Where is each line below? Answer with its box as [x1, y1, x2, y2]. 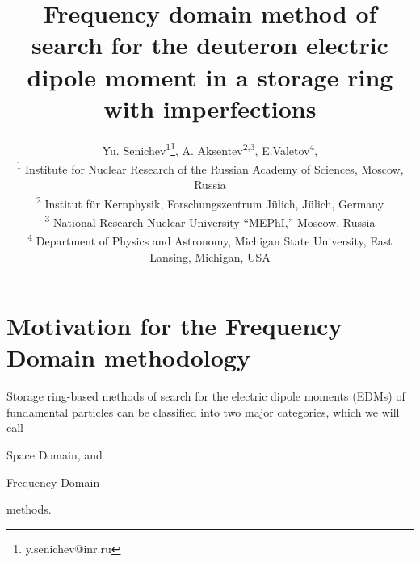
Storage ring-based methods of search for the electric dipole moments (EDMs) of [6, 388, 405, 405]
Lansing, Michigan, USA [149, 248, 271, 265]
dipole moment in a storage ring [27, 60, 393, 93]
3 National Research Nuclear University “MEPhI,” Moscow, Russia [44, 212, 376, 230]
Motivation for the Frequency [6, 309, 342, 342]
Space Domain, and [6, 447, 103, 463]
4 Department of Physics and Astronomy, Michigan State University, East [27, 230, 393, 249]
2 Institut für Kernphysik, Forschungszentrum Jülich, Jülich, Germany [36, 192, 384, 212]
